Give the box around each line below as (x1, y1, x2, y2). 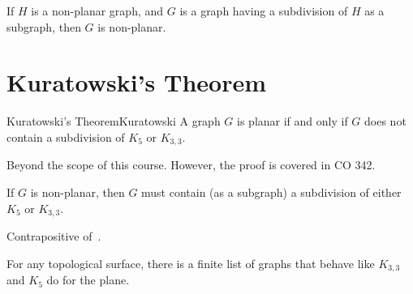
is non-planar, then (30, 183, 125, 200)
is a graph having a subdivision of (179, 2, 348, 19)
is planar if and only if (237, 113, 348, 130)
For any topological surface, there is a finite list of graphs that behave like (6, 254, 375, 271)
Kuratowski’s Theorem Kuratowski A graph (6, 113, 221, 130)
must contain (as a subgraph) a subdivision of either (141, 183, 402, 200)
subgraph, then (6, 18, 81, 35)
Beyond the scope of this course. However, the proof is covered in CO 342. (6, 156, 376, 173)
